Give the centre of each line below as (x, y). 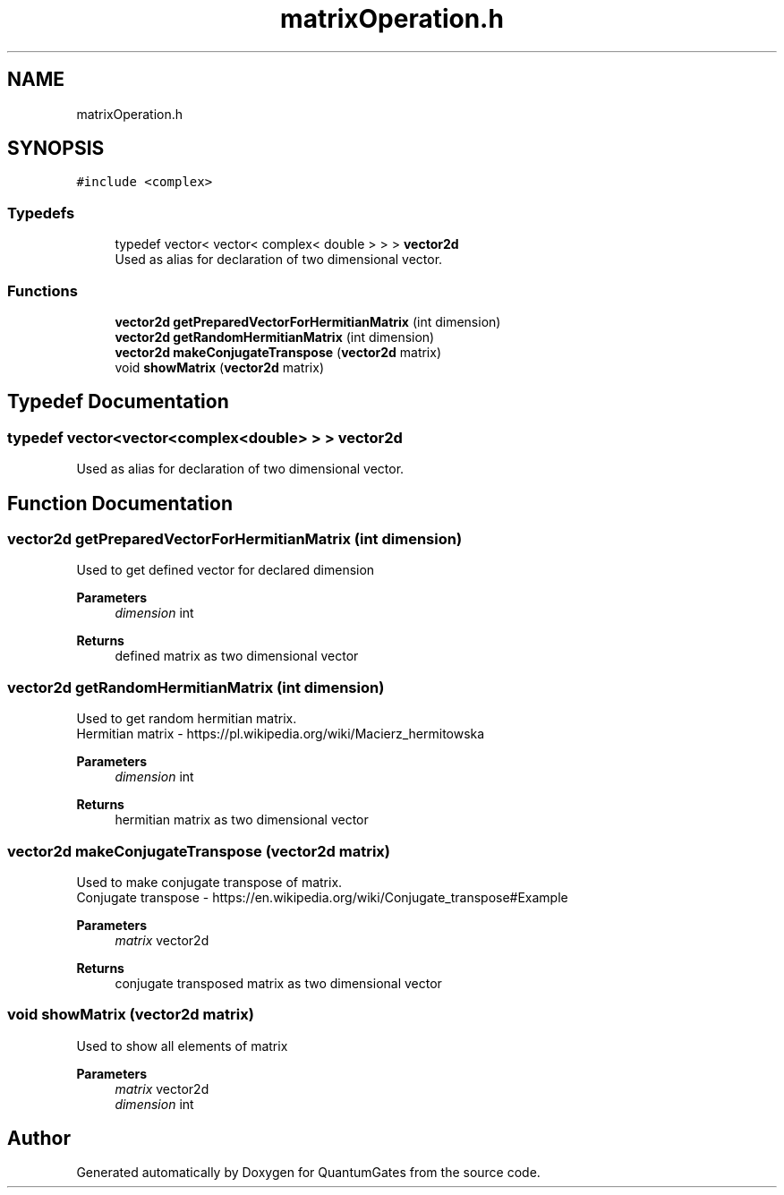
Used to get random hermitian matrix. (187, 719)
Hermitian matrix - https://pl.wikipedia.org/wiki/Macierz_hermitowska (281, 734)
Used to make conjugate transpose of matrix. (209, 882)
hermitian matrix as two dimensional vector (242, 820)
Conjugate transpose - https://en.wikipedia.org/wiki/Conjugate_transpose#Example (322, 897)
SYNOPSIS (56, 149)
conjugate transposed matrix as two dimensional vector (278, 983)
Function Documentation (120, 503)
